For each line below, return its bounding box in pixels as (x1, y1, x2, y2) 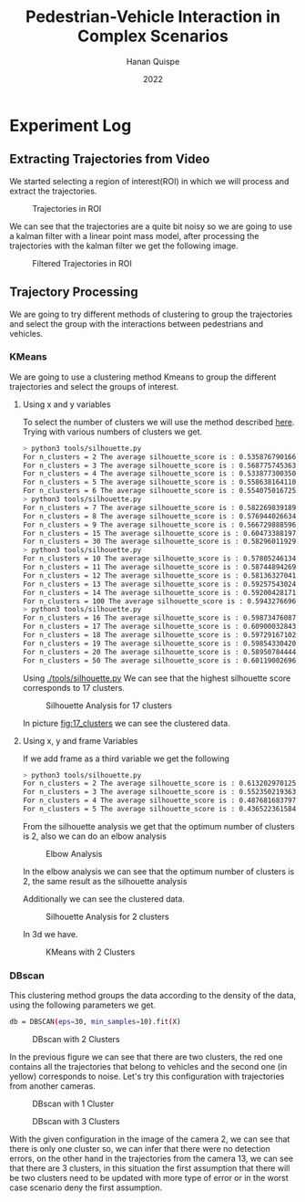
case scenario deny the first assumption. (9, 1182, 163, 1193)
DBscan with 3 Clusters (32, 1116, 120, 1127)
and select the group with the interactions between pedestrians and (9, 318, 264, 329)
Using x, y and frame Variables (22, 735, 138, 746)
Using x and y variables (22, 399, 111, 410)
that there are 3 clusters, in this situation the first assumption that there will (9, 1163, 290, 1174)
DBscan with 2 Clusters (32, 1034, 120, 1045)
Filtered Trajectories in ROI (32, 257, 132, 268)
